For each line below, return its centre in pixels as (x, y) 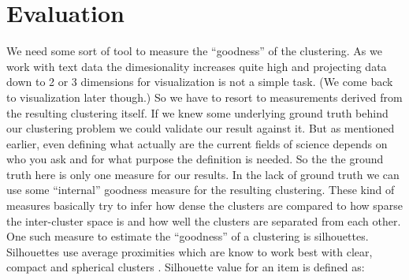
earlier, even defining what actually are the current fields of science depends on (197, 143)
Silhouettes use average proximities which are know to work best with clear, (190, 251)
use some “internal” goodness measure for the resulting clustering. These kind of (201, 190)
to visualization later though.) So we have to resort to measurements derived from (204, 97)
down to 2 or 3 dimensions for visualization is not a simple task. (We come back (200, 82)
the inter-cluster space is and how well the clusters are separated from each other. (204, 220)
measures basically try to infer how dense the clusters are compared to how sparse (204, 205)
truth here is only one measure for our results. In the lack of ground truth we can (203, 174)
